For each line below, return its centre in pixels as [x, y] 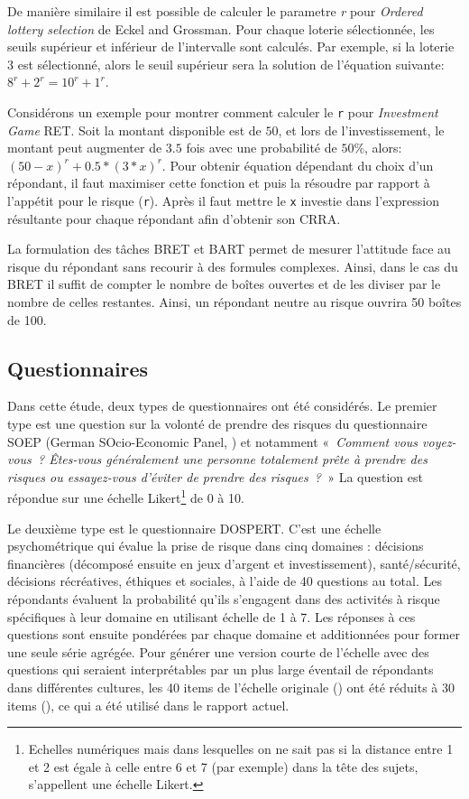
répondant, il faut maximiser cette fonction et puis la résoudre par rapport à [219, 183]
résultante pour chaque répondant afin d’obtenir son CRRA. [174, 218]
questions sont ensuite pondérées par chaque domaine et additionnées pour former [234, 634]
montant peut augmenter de [85, 148]
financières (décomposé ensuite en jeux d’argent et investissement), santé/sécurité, [234, 563]
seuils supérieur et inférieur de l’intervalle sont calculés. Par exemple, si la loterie [231, 46]
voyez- [439, 441]
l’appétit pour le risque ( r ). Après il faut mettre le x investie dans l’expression [223, 200]
